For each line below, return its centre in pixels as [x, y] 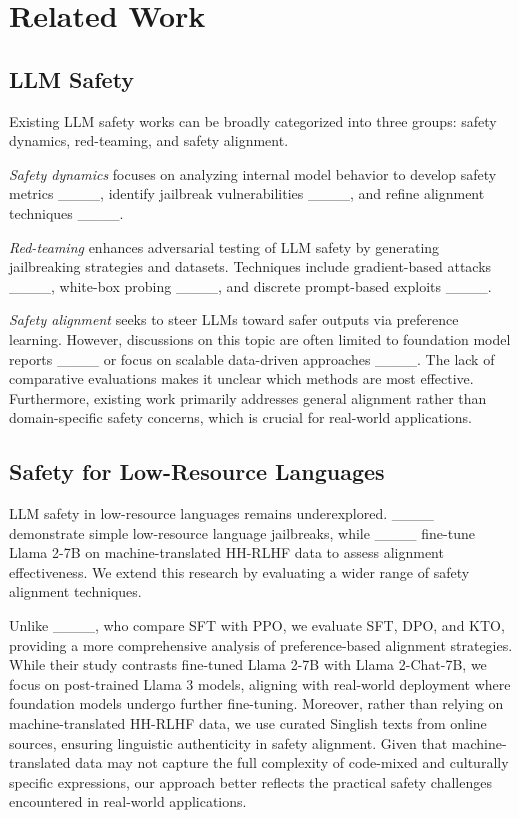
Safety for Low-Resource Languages [197, 471]
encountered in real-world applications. [128, 801]
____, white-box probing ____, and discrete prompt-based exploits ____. [250, 285]
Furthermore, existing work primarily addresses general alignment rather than [248, 397]
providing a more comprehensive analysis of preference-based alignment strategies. [261, 644]
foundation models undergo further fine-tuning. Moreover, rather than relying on [256, 703]
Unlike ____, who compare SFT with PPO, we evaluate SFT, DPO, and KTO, [257, 625]
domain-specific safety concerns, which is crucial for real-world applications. [240, 417]
